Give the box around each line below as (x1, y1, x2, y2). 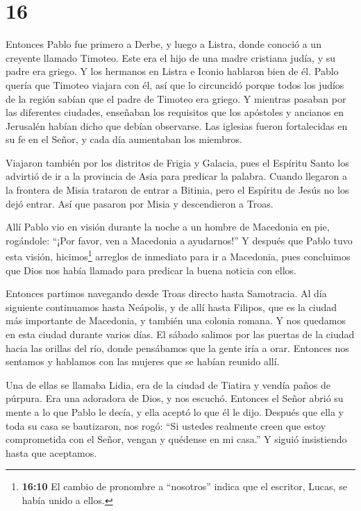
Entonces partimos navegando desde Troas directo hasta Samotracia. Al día (6, 286, 327, 301)
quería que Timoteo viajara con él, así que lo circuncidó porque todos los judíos (6, 77, 344, 92)
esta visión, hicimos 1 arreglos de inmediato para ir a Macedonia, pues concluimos (6, 247, 351, 264)
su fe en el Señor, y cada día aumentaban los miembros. (6, 132, 242, 146)
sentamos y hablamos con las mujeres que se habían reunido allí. (6, 354, 280, 369)
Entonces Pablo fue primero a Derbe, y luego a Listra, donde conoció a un (6, 37, 321, 51)
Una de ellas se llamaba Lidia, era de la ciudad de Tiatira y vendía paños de (6, 377, 330, 392)
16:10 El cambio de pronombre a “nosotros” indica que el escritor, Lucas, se (22, 479, 347, 494)
